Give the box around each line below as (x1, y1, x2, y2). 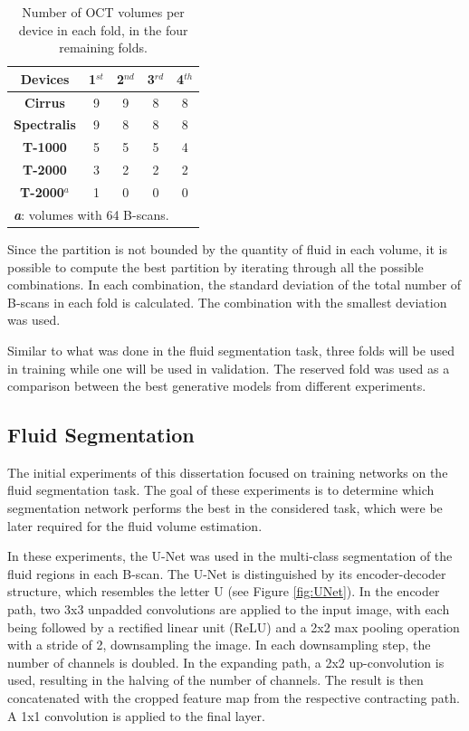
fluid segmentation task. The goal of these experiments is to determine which (7, 480, 435, 499)
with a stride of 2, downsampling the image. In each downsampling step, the (7, 635, 431, 654)
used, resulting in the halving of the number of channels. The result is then (7, 670, 424, 689)
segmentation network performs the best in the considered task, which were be (7, 498, 443, 517)
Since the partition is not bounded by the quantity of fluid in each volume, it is (7, 239, 447, 258)
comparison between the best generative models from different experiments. (7, 376, 426, 395)
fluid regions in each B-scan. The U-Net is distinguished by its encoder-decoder (7, 564, 446, 583)
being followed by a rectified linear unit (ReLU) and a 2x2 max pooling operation (7, 617, 460, 636)
